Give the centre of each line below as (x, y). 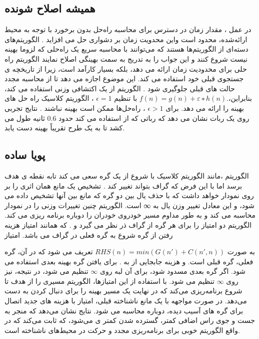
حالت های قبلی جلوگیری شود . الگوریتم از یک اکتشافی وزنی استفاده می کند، (120, 88)
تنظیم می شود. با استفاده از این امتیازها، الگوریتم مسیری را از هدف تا (109, 281)
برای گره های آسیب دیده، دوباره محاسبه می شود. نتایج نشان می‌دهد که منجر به (124, 310)
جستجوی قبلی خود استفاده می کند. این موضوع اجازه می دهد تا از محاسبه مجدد (124, 78)
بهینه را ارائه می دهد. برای (205, 108)
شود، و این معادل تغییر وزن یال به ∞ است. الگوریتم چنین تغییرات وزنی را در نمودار (129, 205)
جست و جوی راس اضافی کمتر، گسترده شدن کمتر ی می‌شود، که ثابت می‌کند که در (130, 320)
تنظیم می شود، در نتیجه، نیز (46, 271)
